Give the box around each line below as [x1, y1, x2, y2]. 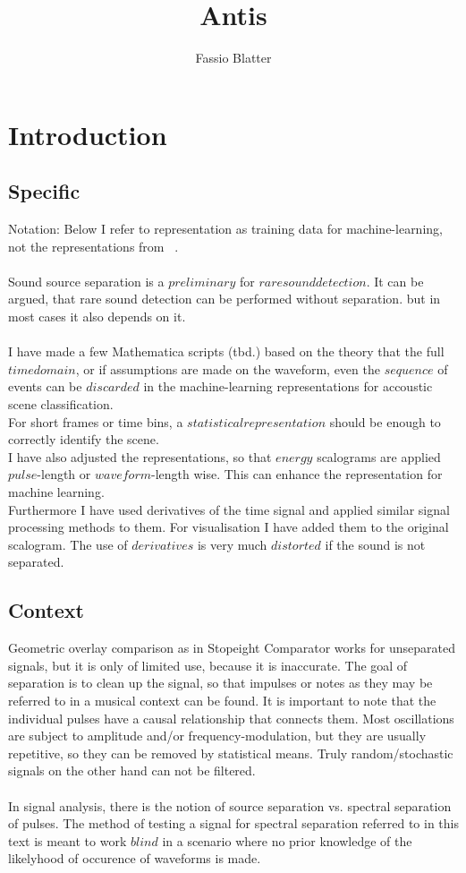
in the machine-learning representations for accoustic [143, 377, 433, 396]
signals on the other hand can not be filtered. [8, 761, 256, 780]
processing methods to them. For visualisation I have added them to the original [8, 518, 449, 536]
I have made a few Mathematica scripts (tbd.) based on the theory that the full [8, 342, 445, 361]
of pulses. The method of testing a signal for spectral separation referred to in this [8, 814, 459, 833]
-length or [37, 465, 91, 484]
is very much [197, 535, 267, 553]
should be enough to [329, 412, 441, 431]
